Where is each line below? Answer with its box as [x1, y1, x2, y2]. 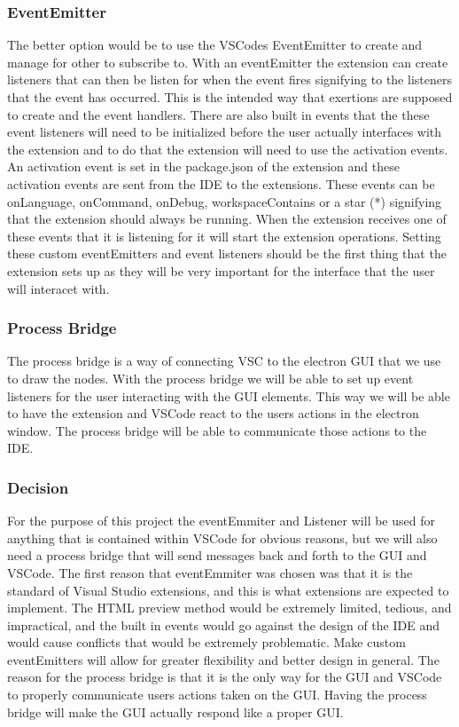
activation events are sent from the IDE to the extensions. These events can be [7, 174, 435, 193]
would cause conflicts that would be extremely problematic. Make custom [7, 633, 406, 652]
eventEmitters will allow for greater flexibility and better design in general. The [7, 650, 440, 668]
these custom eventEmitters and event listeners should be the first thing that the [7, 244, 447, 263]
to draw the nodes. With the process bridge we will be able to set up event [7, 368, 414, 387]
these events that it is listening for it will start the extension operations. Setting [7, 226, 441, 245]
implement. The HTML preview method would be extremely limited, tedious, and [7, 598, 452, 617]
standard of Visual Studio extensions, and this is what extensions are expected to [7, 581, 449, 599]
